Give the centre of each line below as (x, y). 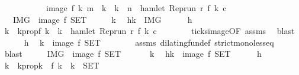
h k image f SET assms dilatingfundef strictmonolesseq (149, 42)
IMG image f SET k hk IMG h (102, 19)
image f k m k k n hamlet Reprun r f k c (136, 8)
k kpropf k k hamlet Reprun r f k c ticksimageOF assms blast (149, 31)
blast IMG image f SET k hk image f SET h (133, 54)
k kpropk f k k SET (52, 65)
